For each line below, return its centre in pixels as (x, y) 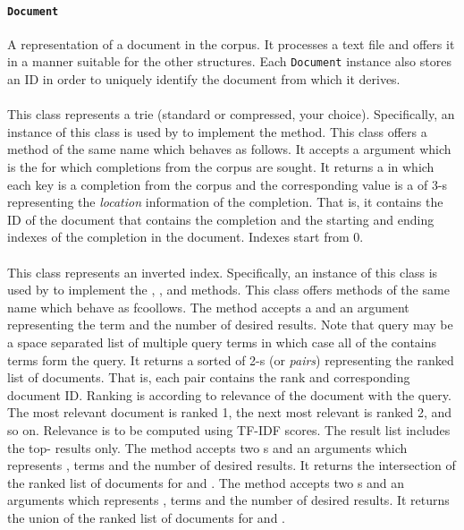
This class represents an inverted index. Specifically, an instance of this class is (223, 272)
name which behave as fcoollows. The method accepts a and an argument (208, 307)
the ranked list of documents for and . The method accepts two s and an (206, 482)
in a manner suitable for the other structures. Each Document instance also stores (229, 61)
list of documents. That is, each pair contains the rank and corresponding (209, 377)
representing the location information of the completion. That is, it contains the (225, 202)
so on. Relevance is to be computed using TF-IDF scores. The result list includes (229, 429)
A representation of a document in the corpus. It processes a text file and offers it (231, 43)
